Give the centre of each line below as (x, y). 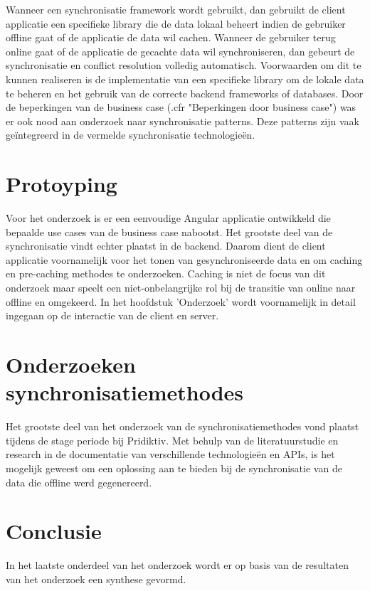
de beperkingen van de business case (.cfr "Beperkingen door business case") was (181, 107)
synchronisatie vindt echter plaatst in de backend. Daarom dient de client (166, 246)
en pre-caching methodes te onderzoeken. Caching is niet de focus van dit (166, 273)
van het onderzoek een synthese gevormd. (96, 579)
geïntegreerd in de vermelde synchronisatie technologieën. (131, 135)
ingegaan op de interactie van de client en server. (112, 315)
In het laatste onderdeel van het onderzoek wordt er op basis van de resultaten (177, 565)
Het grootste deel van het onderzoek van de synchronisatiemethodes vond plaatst (183, 426)
